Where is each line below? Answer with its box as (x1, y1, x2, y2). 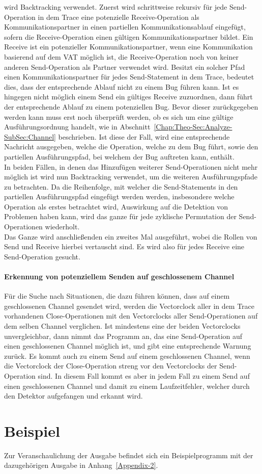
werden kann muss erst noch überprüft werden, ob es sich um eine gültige (4, 111, 234, 122)
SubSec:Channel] (4, 131, 56, 142)
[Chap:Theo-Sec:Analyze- (154, 121, 232, 132)
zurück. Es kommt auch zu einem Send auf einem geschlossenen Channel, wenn (4, 350, 250, 361)
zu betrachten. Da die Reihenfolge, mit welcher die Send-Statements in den (4, 181, 238, 192)
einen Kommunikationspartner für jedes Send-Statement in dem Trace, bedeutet (4, 71, 254, 82)
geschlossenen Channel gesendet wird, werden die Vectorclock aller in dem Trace (4, 300, 254, 311)
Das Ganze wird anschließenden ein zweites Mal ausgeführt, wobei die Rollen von (4, 231, 257, 242)
